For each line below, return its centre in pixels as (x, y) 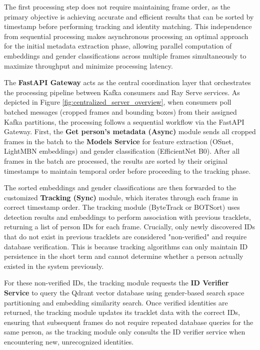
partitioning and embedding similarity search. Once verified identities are (116, 302)
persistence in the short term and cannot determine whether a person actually (124, 256)
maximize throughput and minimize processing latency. (88, 65)
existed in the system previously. (54, 266)
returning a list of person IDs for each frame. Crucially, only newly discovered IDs (129, 227)
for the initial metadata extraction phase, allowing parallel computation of (118, 46)
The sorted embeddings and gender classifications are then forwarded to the (120, 188)
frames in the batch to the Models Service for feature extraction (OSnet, (119, 141)
